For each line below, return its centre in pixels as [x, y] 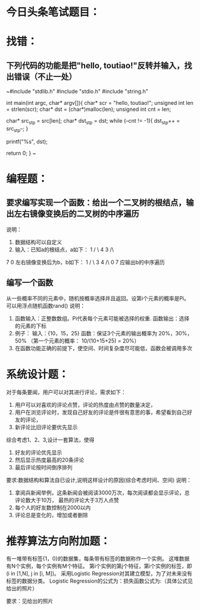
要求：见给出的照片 [30, 601]
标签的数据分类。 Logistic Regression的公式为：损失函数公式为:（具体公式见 [100, 581]
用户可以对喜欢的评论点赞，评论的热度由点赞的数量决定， [85, 404]
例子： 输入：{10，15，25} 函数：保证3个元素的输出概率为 [86, 333]
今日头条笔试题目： [53, 12]
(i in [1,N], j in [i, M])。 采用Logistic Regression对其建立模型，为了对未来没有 [99, 574]
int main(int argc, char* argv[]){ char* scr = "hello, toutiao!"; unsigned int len [100, 103]
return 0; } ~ [21, 153]
